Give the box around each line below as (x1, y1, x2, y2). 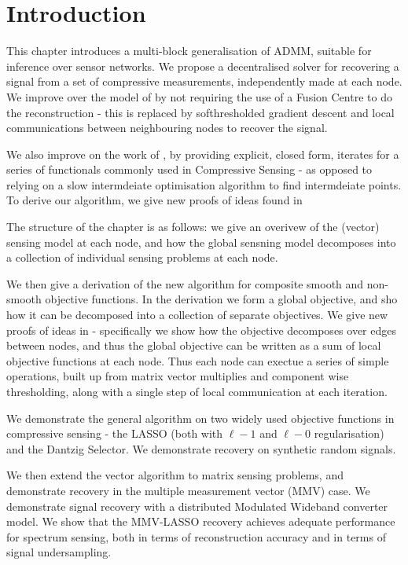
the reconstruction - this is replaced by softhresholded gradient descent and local (6, 104, 395, 120)
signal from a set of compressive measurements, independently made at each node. (6, 73, 402, 90)
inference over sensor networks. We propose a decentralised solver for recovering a (6, 57, 399, 74)
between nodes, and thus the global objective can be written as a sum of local (6, 337, 381, 354)
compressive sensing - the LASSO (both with (6, 425, 223, 442)
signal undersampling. (6, 544, 112, 560)
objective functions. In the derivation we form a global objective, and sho (45, 291, 398, 307)
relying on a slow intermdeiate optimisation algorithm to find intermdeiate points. (6, 176, 402, 193)
